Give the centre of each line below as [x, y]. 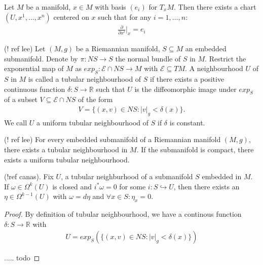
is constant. [187, 122]
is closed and [72, 186]
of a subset [21, 99]
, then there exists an [206, 186]
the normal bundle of [148, 58]
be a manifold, [48, 7]
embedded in [222, 176]
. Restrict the [226, 58]
